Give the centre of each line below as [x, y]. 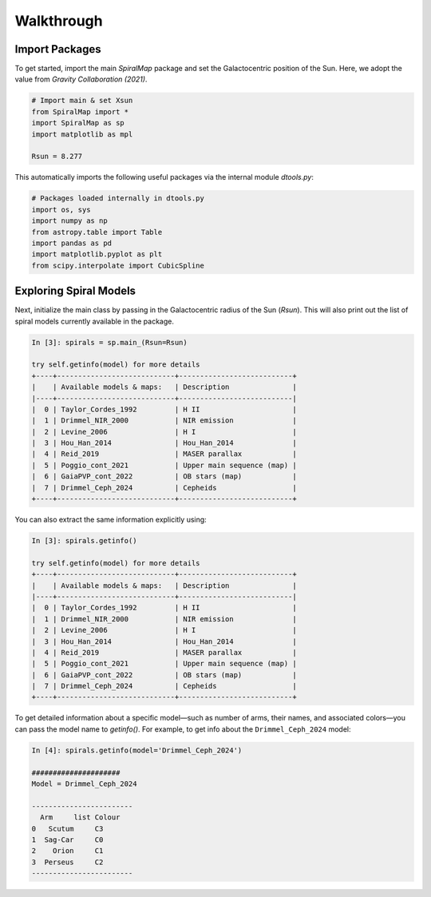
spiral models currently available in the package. [95, 321]
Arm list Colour [80, 818]
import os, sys [61, 209]
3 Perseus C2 [67, 862]
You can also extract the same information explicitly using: [111, 520]
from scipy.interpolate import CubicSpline [118, 265]
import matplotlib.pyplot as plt [97, 254]
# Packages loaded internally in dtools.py [118, 198]
